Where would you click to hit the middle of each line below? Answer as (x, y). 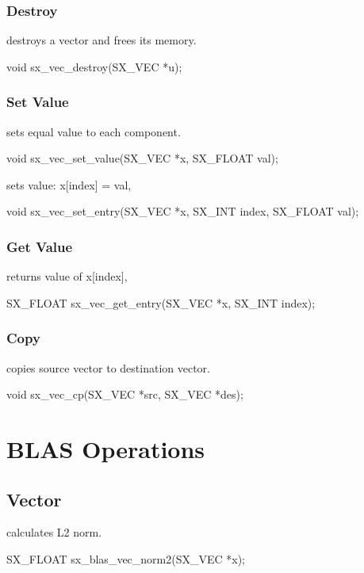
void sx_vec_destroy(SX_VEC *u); (94, 66)
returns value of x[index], (67, 276)
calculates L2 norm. (54, 532)
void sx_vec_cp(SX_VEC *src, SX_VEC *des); (125, 394)
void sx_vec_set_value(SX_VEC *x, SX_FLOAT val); (142, 158)
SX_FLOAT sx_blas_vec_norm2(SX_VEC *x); (126, 558)
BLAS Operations (106, 449)
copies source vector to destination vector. (108, 367)
